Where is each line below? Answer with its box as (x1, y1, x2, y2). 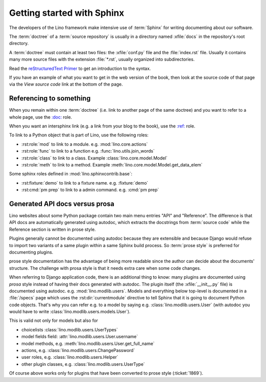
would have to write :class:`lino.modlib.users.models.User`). (9, 309, 131, 315)
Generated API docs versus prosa (9, 199, 114, 208)
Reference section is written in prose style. (9, 226, 96, 232)
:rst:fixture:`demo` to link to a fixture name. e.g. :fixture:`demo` (21, 180, 149, 186)
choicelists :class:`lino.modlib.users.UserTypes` (21, 326, 118, 332)
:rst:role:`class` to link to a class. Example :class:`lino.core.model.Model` (21, 155, 167, 161)
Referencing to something (9, 94, 91, 103)
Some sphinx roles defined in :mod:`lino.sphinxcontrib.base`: (9, 171, 133, 177)
